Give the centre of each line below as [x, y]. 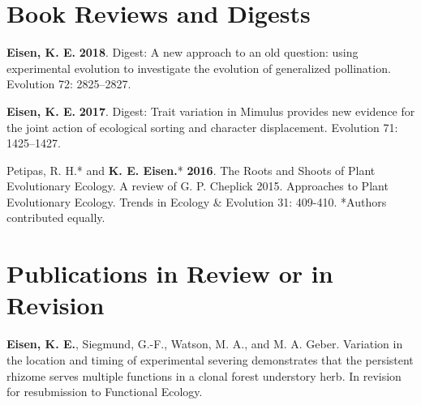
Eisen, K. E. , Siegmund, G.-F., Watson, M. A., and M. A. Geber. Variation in [205, 344]
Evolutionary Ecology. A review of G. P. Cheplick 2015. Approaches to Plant [198, 186]
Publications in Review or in [170, 273]
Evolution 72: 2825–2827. [69, 84]
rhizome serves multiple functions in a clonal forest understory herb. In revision [204, 375]
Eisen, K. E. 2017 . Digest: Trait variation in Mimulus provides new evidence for [211, 111]
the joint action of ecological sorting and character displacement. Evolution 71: [202, 127]
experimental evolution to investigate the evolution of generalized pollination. [199, 68]
